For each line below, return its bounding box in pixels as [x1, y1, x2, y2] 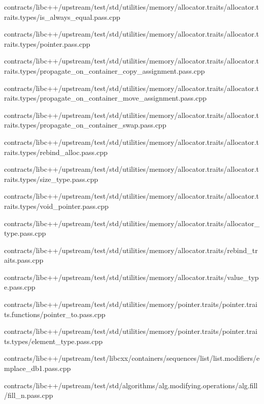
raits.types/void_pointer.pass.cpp [4, 200, 109, 211]
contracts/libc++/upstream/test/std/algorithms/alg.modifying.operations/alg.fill [4, 380, 258, 390]
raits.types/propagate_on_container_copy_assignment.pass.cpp [4, 65, 205, 76]
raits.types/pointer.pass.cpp [4, 38, 90, 49]
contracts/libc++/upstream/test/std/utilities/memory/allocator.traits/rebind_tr [4, 244, 258, 255]
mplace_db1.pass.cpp [4, 363, 71, 374]
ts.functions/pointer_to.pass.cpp [4, 308, 106, 319]
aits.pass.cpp [4, 255, 44, 265]
